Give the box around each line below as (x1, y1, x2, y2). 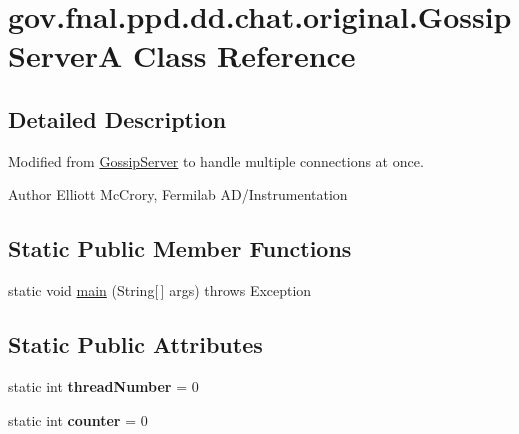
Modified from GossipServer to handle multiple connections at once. (8, 150, 424, 171)
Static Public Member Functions (8, 233, 352, 264)
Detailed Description (8, 103, 227, 134)
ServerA (8, 35, 123, 76)
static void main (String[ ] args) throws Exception (8, 280, 312, 301)
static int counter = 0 (8, 409, 148, 430)
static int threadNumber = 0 (8, 375, 199, 396)
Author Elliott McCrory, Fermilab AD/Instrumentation (8, 184, 348, 205)
